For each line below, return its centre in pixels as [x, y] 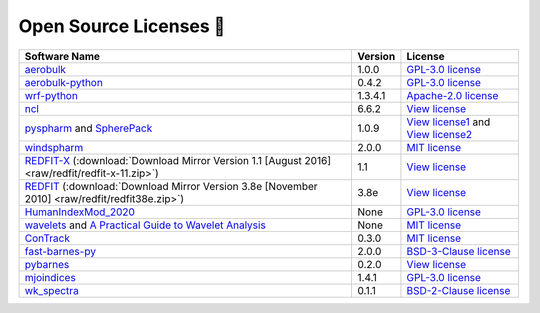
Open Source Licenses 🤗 [122, 26]
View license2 [439, 134]
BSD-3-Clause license [459, 251]
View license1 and [448, 122]
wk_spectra [51, 290]
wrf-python [51, 95]
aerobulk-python [64, 82]
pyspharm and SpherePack [88, 128]
